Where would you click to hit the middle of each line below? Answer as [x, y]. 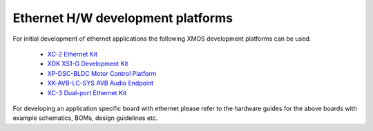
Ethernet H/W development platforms [123, 18]
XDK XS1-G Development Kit [88, 64]
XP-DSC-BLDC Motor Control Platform [102, 73]
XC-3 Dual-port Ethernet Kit [87, 92]
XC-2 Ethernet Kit [73, 54]
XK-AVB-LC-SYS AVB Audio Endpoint [101, 83]
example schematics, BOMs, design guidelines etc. [85, 118]
